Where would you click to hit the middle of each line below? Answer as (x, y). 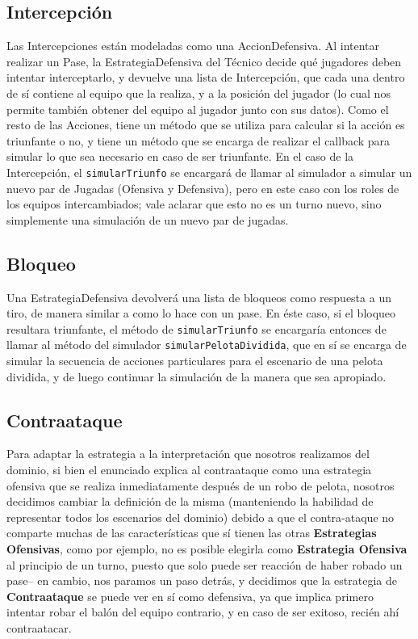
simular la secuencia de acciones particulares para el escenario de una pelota (195, 361)
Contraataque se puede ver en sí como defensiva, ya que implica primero (190, 596)
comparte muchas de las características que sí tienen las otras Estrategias (192, 533)
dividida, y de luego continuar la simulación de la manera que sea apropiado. (196, 376)
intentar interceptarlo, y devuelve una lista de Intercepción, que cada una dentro (206, 77)
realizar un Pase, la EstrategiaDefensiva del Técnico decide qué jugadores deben (204, 61)
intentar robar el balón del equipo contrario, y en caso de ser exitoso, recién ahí (203, 612)
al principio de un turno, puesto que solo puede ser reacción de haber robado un (205, 564)
